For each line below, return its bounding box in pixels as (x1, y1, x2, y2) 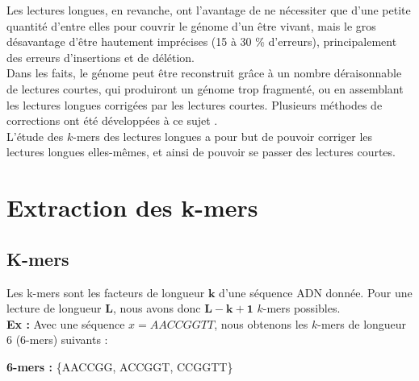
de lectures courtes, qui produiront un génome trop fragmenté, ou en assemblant (6, 80, 404, 97)
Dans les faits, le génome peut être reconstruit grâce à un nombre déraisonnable (6, 64, 402, 81)
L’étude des (6, 127, 64, 144)
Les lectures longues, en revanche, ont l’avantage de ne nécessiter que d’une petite (6, 2, 411, 18)
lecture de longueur (6, 300, 102, 317)
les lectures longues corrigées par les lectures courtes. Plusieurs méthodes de (6, 96, 383, 113)
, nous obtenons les (214, 315, 308, 332)
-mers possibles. (262, 300, 341, 317)
